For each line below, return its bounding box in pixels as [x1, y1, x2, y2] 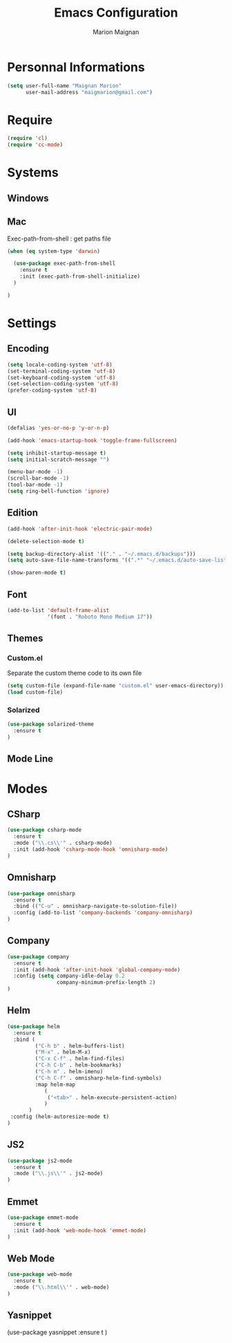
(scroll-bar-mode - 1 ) [7, 475, 70, 482]
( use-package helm [7, 1023, 60, 1030]
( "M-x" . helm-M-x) [35, 1048, 91, 1056]
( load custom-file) [7, 689, 64, 696]
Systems [7, 165, 59, 181]
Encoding [7, 343, 50, 355]
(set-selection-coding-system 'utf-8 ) [7, 380, 119, 387]
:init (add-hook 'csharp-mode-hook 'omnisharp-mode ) [13, 846, 168, 853]
